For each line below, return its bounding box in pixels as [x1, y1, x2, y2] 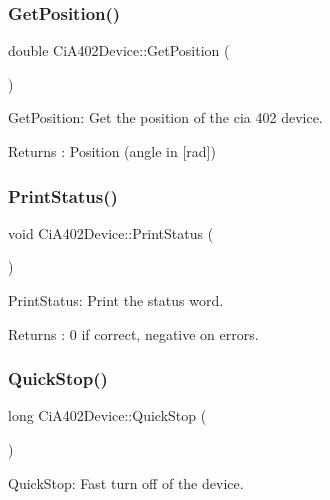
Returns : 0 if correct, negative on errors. [8, 323, 259, 344]
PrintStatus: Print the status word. [8, 290, 224, 310]
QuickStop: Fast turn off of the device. [8, 472, 244, 493]
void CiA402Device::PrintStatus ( [8, 222, 214, 243]
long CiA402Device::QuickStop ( [8, 405, 207, 426]
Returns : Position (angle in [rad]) [8, 141, 216, 161]
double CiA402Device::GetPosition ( [8, 40, 230, 61]
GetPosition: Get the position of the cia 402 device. [8, 107, 323, 128]
